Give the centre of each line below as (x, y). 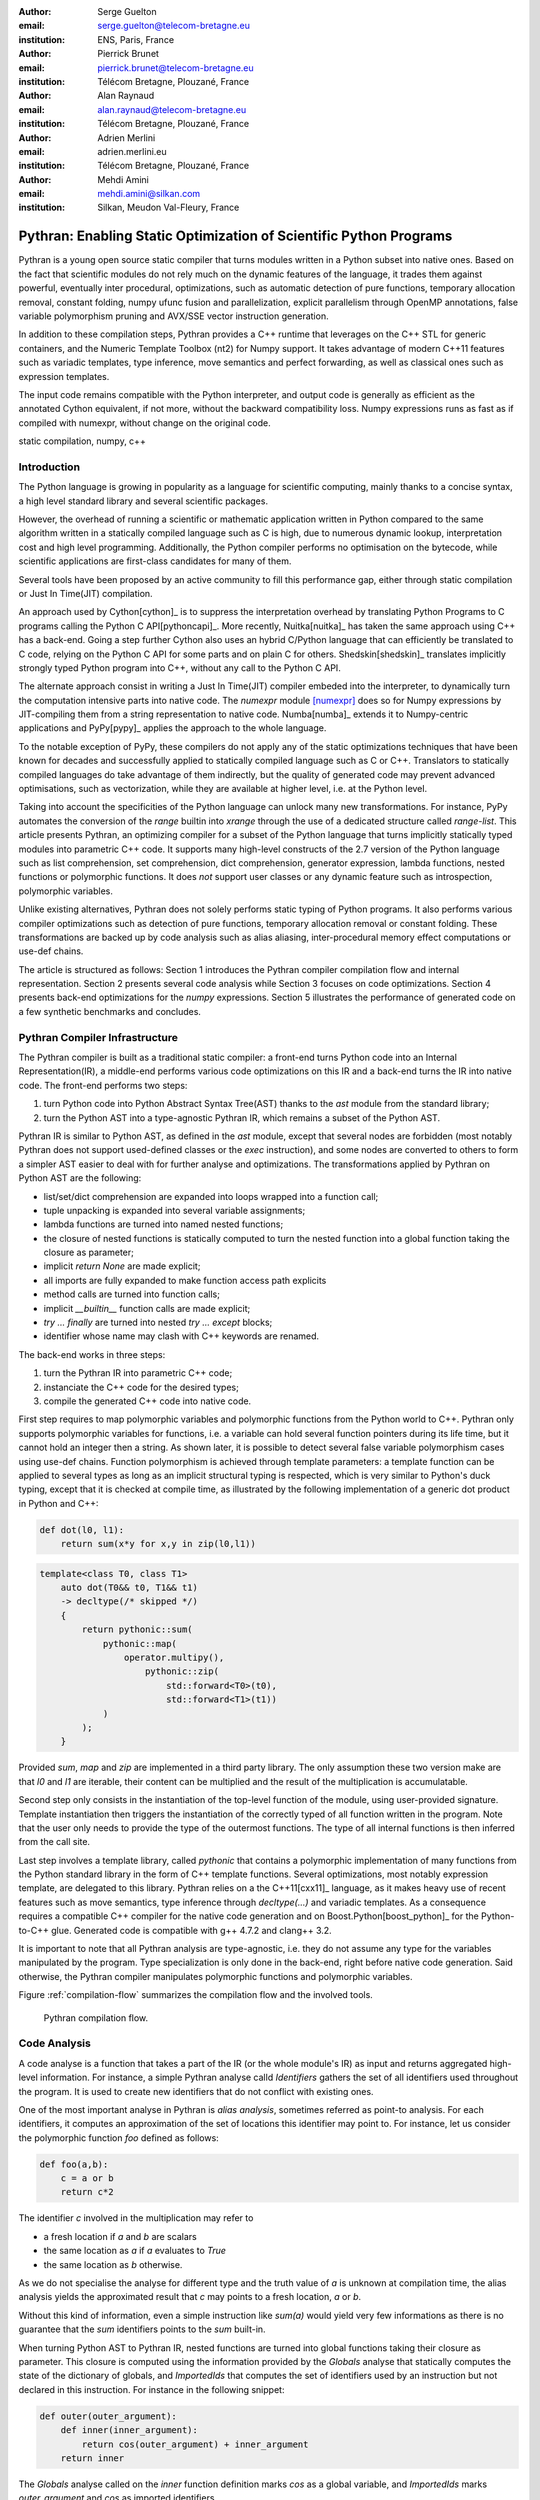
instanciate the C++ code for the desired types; (141, 1387)
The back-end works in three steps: (92, 1354)
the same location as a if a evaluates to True (135, 2251)
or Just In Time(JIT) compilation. (86, 593)
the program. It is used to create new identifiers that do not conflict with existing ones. (196, 2091)
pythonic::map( (139, 1643)
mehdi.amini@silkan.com (149, 194)
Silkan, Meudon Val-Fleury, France (168, 207)
